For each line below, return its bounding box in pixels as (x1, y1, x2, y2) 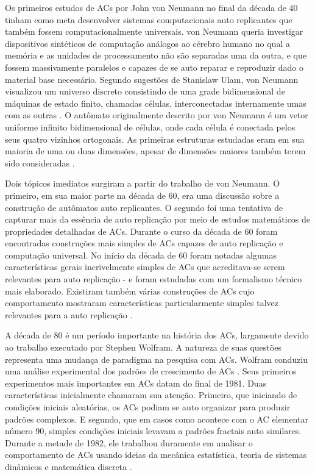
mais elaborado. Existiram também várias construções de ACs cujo (5, 284, 255, 297)
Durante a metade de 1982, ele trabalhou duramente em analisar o (5, 436, 253, 449)
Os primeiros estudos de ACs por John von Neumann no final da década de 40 (5, 1, 298, 13)
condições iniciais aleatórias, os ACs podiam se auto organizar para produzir (5, 401, 291, 413)
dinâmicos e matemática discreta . (5, 460, 132, 473)
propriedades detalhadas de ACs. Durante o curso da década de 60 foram (5, 224, 278, 237)
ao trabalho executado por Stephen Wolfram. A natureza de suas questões (5, 341, 281, 354)
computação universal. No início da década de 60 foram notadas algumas (5, 248, 277, 261)
